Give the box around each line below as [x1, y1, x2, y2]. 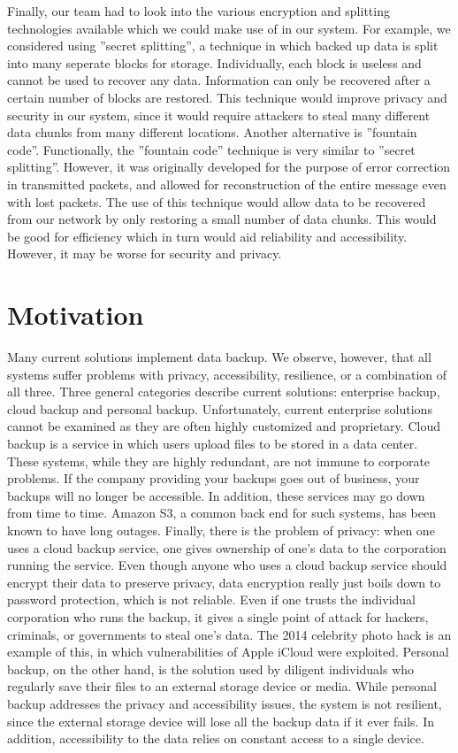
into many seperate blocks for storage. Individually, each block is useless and [7, 53, 422, 72]
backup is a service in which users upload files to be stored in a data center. [7, 434, 418, 452]
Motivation [7, 296, 144, 333]
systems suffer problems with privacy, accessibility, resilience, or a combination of [7, 365, 447, 383]
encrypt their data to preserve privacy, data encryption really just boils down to [7, 572, 441, 591]
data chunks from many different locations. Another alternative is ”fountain [7, 123, 417, 142]
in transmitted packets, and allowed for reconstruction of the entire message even [7, 174, 447, 193]
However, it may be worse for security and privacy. [7, 244, 282, 263]
